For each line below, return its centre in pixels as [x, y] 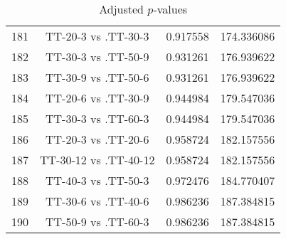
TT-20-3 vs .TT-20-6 [97, 139]
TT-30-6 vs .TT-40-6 [97, 201]
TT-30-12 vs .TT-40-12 [97, 160]
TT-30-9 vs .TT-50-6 [97, 77]
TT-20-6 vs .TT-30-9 [97, 98]
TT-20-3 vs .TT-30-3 [97, 36]
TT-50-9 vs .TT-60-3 [97, 222]
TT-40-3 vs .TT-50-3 [97, 180]
